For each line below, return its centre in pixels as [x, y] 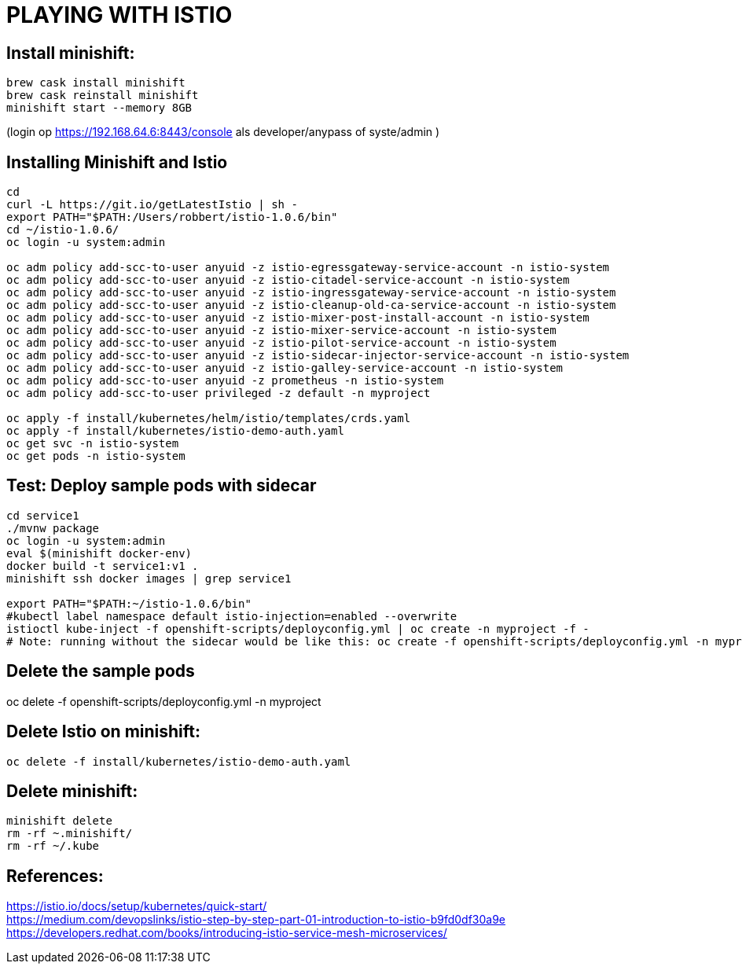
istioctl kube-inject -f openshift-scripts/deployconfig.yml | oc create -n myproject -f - [298, 628]
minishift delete [59, 821]
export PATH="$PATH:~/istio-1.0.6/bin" [129, 603]
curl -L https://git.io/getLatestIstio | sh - [152, 205]
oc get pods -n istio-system [96, 456]
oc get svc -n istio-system [93, 444]
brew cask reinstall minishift [103, 96]
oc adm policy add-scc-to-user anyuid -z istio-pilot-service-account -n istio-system [281, 343]
